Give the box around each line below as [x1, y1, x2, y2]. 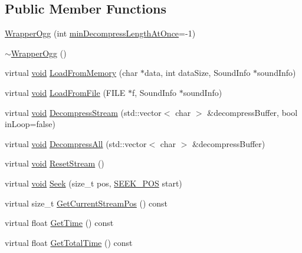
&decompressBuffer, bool [207, 106, 298, 118]
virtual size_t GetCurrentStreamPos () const [5, 197, 168, 209]
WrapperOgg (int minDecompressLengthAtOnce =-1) [5, 27, 196, 39]
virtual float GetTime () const [5, 217, 114, 229]
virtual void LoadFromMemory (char [5, 66, 138, 79]
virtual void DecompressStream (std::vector [5, 106, 162, 118]
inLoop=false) [5, 118, 55, 130]
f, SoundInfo [132, 86, 177, 98]
